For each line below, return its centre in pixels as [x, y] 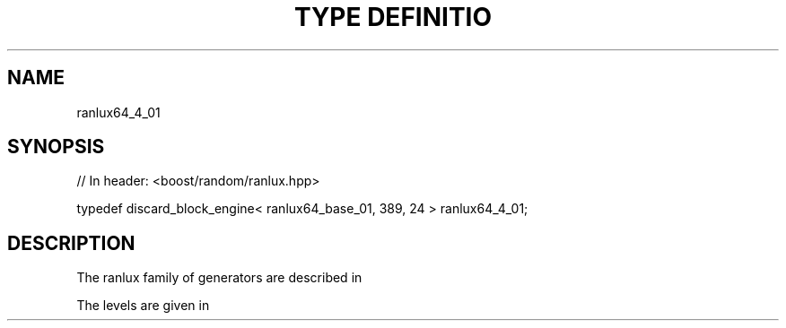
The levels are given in [143, 306]
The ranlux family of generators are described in [219, 278]
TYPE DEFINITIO [393, 17]
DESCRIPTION [71, 243]
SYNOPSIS [56, 147]
